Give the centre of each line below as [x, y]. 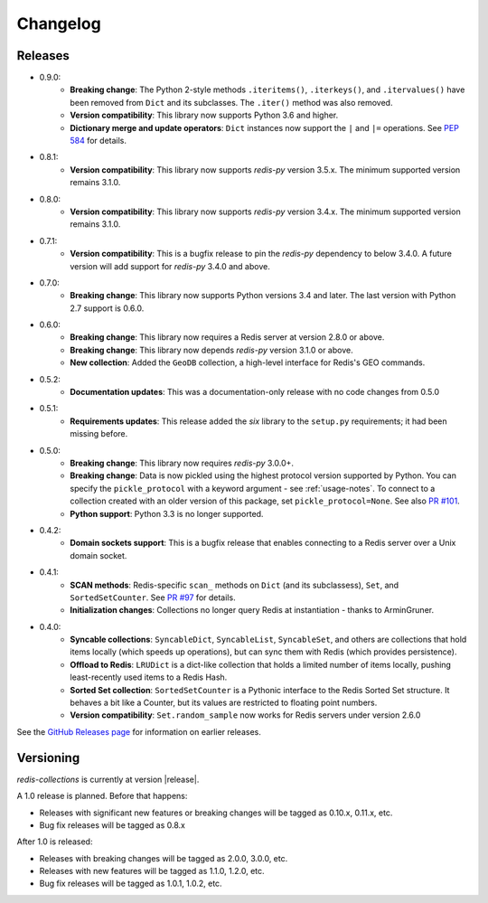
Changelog [59, 24]
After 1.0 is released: [55, 842]
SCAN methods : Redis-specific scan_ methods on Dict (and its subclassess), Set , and [235, 585]
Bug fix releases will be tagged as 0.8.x [112, 825]
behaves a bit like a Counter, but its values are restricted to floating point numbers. [224, 703]
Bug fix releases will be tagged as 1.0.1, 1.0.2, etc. [131, 884]
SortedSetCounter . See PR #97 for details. [153, 597]
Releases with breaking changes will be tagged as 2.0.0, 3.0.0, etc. [164, 858]
